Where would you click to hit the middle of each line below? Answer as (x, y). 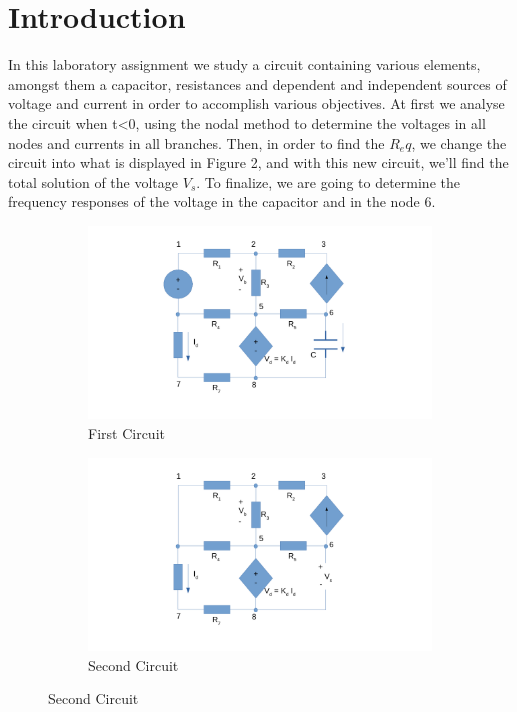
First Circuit (126, 432)
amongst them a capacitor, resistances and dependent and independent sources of (257, 83)
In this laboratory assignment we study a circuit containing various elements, (244, 64)
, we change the (459, 142)
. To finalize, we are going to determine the (328, 181)
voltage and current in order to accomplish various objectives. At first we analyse (256, 103)
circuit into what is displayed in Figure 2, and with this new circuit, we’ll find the (258, 162)
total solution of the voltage (93, 181)
